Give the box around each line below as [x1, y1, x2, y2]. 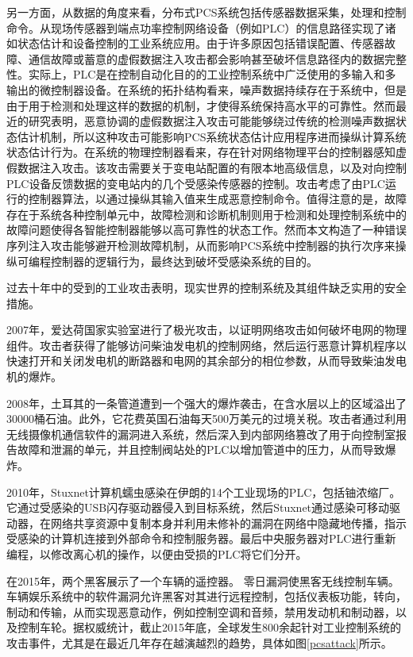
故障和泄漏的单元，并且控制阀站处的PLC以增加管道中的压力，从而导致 [17, 441, 385, 458]
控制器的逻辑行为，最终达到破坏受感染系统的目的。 [50, 252, 318, 269]
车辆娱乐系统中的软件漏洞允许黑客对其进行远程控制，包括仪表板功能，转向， [6, 588, 407, 605]
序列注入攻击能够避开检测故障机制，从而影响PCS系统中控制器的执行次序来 [6, 236, 396, 253]
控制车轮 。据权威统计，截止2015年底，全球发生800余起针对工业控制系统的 [17, 619, 401, 636]
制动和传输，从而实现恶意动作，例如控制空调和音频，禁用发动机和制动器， [6, 603, 396, 620]
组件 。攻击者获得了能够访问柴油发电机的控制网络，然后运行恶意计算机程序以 [6, 336, 407, 353]
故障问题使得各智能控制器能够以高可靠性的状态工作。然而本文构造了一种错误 [6, 221, 407, 238]
